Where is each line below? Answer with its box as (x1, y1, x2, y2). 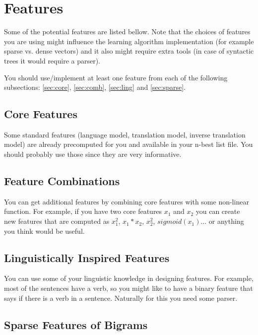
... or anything (200, 216, 244, 226)
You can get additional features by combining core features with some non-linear (4, 196, 249, 206)
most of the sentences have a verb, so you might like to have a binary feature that (4, 283, 253, 293)
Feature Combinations (4, 173, 120, 189)
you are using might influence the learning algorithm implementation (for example (4, 36, 254, 46)
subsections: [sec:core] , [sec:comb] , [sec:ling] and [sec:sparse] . (4, 82, 186, 92)
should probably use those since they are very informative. (4, 149, 182, 159)
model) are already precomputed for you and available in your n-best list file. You (4, 139, 253, 149)
